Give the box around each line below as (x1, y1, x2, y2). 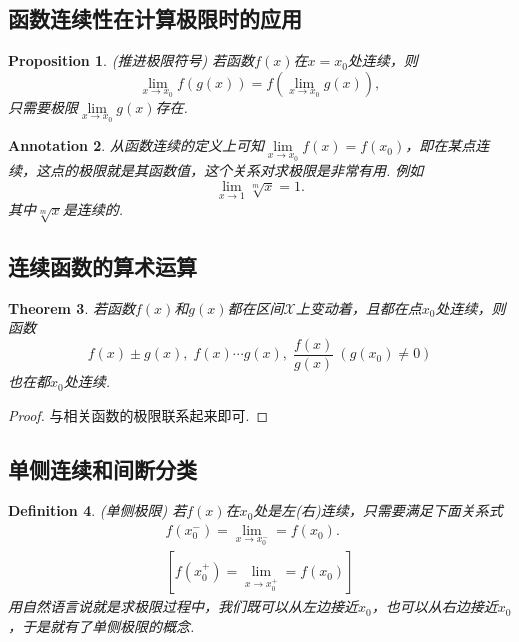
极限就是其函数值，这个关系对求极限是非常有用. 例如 (77, 160, 424, 181)
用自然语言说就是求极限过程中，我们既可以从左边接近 (8, 596, 358, 617)
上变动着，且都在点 (295, 297, 422, 318)
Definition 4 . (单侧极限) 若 (8, 500, 187, 521)
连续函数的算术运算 (8, 251, 197, 282)
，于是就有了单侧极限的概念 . (8, 615, 195, 636)
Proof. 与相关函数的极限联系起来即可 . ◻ (8, 404, 269, 425)
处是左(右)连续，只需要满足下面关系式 (253, 500, 503, 521)
